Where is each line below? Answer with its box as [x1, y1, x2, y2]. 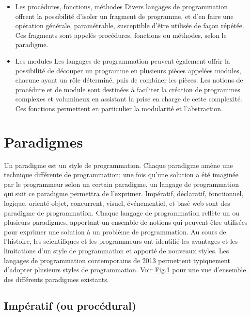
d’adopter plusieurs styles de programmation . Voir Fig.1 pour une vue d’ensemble [4, 265, 246, 275]
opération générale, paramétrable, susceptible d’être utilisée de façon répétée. [15, 20, 244, 31]
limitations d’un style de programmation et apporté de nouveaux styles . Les [4, 246, 229, 255]
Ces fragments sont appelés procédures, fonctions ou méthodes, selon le [15, 30, 227, 40]
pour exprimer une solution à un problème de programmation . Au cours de [4, 226, 226, 236]
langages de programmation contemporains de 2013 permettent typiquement [4, 255, 230, 265]
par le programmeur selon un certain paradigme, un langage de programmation [4, 179, 239, 189]
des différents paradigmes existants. [4, 274, 109, 284]
